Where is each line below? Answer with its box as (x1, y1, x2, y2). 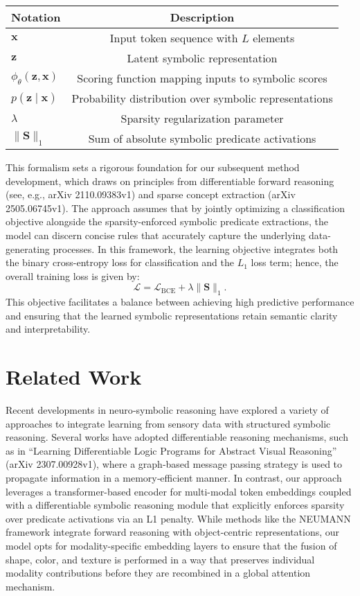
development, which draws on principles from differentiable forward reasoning (6, 173, 334, 188)
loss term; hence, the (251, 255, 339, 270)
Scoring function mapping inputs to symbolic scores (77, 70, 327, 86)
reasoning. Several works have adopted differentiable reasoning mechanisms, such (6, 430, 348, 444)
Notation (11, 9, 61, 25)
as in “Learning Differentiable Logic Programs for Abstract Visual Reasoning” (6, 443, 337, 457)
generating (6, 241, 50, 256)
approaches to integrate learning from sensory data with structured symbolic (6, 416, 331, 430)
